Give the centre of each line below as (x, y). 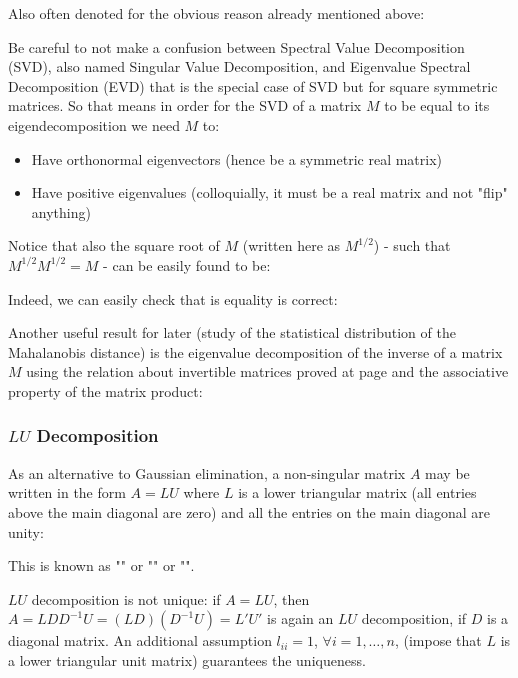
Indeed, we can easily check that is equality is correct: (173, 298)
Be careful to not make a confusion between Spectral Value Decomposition (236, 46)
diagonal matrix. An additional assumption (140, 640)
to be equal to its (437, 105)
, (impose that (438, 640)
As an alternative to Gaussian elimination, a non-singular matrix (207, 472)
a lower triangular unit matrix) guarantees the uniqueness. (187, 659)
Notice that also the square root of (114, 245)
